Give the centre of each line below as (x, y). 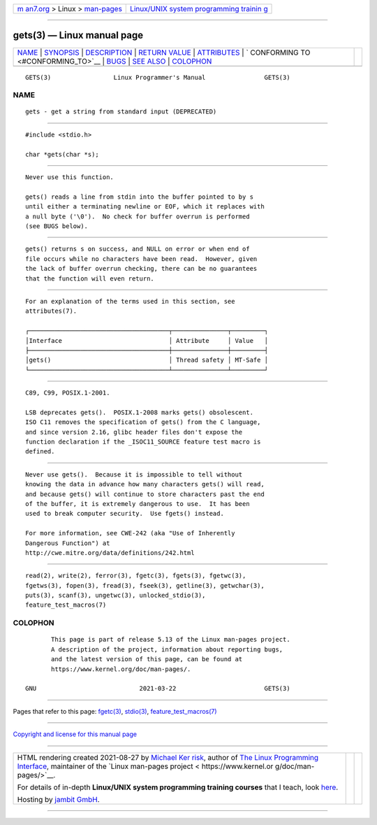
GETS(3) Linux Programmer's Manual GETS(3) (158, 77)
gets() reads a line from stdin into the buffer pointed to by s (140, 197)
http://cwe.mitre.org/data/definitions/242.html (110, 552)
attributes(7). (51, 311)
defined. (40, 452)
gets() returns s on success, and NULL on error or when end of (138, 249)
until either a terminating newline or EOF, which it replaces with (145, 207)
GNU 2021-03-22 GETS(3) (158, 689)
